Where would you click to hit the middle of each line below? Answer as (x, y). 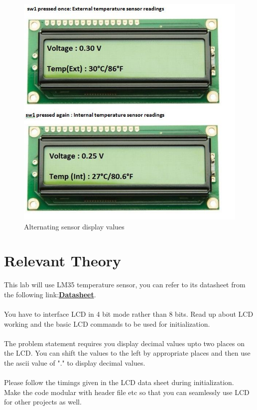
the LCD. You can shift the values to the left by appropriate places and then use (127, 353)
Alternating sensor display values (74, 226)
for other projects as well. (43, 402)
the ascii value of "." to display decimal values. (75, 363)
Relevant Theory (63, 261)
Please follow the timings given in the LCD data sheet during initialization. (119, 382)
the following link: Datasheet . (50, 294)
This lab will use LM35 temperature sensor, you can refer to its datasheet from (125, 285)
